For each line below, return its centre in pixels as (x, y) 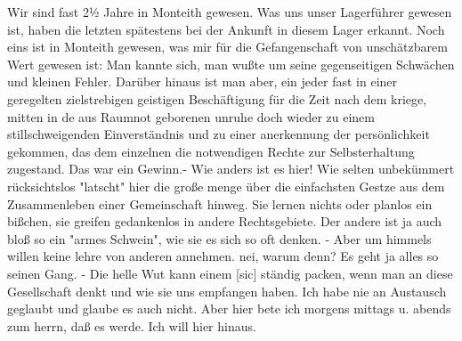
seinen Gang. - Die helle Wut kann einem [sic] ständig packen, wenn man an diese (230, 273)
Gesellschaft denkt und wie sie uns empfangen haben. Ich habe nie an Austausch (227, 291)
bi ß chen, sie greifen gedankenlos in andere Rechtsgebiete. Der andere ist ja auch (225, 221)
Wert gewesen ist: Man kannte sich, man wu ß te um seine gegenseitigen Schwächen (231, 64)
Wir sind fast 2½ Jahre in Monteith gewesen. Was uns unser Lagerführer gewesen (230, 12)
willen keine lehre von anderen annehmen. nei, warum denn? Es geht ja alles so (223, 256)
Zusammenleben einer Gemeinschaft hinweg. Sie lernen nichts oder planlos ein (220, 203)
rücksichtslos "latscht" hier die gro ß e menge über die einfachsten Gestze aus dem (226, 186)
